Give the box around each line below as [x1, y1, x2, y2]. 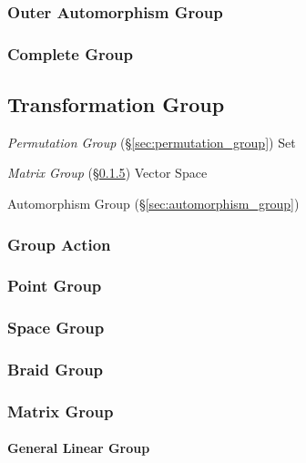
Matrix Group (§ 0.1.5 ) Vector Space [7, 163, 208, 182]
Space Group [7, 316, 105, 339]
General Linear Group [7, 438, 150, 458]
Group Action [7, 232, 111, 255]
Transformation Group [7, 90, 225, 118]
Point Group [7, 274, 102, 297]
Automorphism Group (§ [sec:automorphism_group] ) [7, 194, 300, 213]
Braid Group [7, 358, 104, 381]
